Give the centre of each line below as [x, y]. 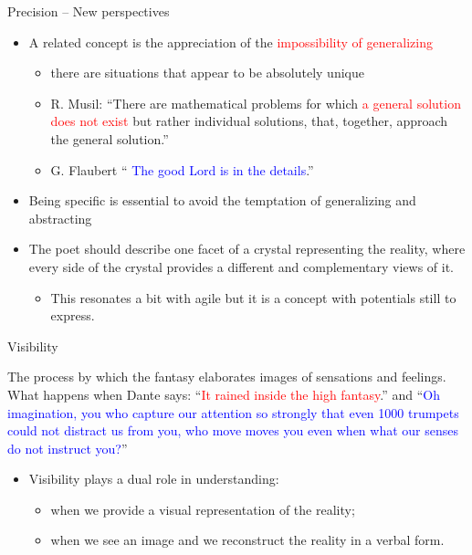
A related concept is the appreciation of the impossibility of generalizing [231, 42]
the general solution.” [110, 138]
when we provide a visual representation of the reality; [203, 509]
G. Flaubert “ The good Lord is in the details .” [182, 169]
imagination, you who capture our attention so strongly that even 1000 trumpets [233, 412]
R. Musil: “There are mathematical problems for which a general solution [256, 103]
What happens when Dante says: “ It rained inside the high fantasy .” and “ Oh [224, 394]
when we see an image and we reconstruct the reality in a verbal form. [247, 540]
